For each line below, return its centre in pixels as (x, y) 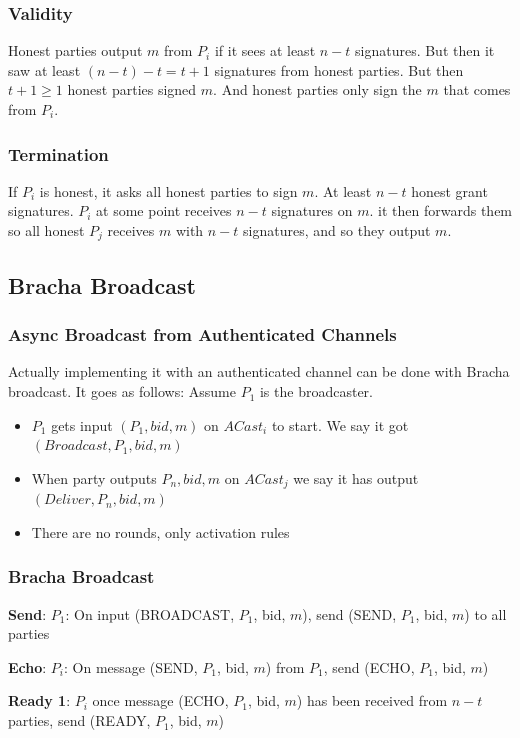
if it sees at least (265, 50)
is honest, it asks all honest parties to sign (168, 190)
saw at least (44, 69)
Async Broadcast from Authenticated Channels (202, 334)
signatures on (312, 210)
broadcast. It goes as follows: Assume (122, 391)
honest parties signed (132, 89)
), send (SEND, (349, 613)
